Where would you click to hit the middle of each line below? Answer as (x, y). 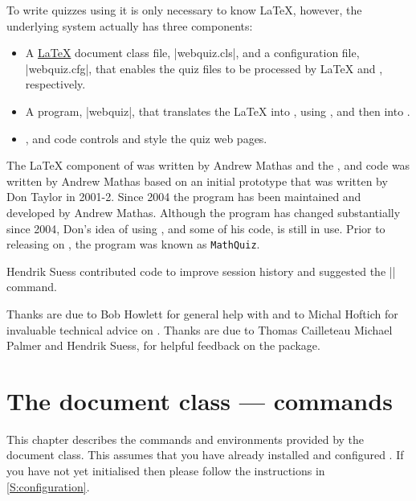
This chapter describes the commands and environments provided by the (186, 439)
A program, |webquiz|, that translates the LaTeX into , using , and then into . (218, 111)
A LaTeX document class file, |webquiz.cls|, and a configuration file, (192, 53)
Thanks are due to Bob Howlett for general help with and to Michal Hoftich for (202, 313)
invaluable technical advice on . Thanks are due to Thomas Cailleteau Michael (200, 329)
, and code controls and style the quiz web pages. (146, 138)
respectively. (55, 84)
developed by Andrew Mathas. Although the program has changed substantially (204, 212)
